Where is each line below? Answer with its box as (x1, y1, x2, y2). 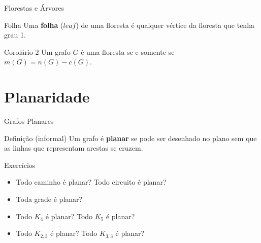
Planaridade (4, 86, 90, 107)
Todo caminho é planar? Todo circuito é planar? (16, 177, 167, 187)
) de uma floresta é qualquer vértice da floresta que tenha (76, 19, 254, 30)
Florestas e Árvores (4, 3, 64, 13)
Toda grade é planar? (16, 194, 83, 204)
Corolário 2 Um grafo (4, 46, 71, 57)
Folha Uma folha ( (4, 19, 63, 30)
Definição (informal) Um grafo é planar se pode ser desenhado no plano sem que (4, 132, 257, 143)
